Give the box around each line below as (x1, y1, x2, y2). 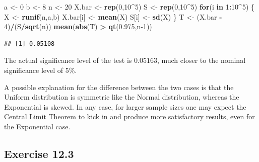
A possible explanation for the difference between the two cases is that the (4, 82, 234, 92)
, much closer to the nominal (157, 55, 246, 65)
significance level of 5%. (4, 64, 77, 75)
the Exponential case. (4, 121, 71, 131)
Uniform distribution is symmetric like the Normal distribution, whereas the (4, 92, 239, 102)
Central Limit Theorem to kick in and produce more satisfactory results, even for (4, 111, 255, 122)
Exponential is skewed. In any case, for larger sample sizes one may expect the (4, 101, 246, 112)
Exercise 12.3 (4, 145, 74, 161)
